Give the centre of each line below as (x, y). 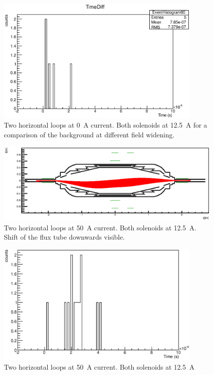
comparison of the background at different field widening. (89, 134)
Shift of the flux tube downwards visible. (64, 237)
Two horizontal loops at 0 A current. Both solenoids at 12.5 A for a (106, 125)
